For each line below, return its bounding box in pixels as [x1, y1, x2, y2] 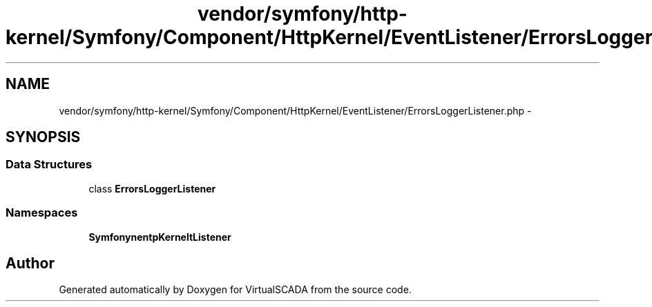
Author [6, 254, 55, 272]
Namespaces [6, 206, 78, 220]
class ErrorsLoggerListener [88, 182, 216, 195]
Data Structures [6, 157, 93, 172]
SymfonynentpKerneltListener [88, 230, 231, 243]
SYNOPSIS [6, 128, 81, 146]
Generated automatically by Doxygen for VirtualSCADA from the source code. [59, 284, 412, 296]
